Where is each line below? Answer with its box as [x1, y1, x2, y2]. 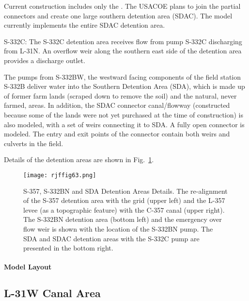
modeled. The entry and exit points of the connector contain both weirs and [4, 129, 230, 139]
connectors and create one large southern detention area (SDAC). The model [4, 10, 233, 20]
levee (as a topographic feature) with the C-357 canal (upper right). [23, 204, 225, 215]
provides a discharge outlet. [4, 55, 85, 65]
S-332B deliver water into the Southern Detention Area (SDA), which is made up [4, 81, 245, 91]
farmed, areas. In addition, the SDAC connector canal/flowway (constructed [4, 100, 230, 110]
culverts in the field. [4, 138, 63, 148]
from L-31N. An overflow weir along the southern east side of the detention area [4, 46, 242, 56]
